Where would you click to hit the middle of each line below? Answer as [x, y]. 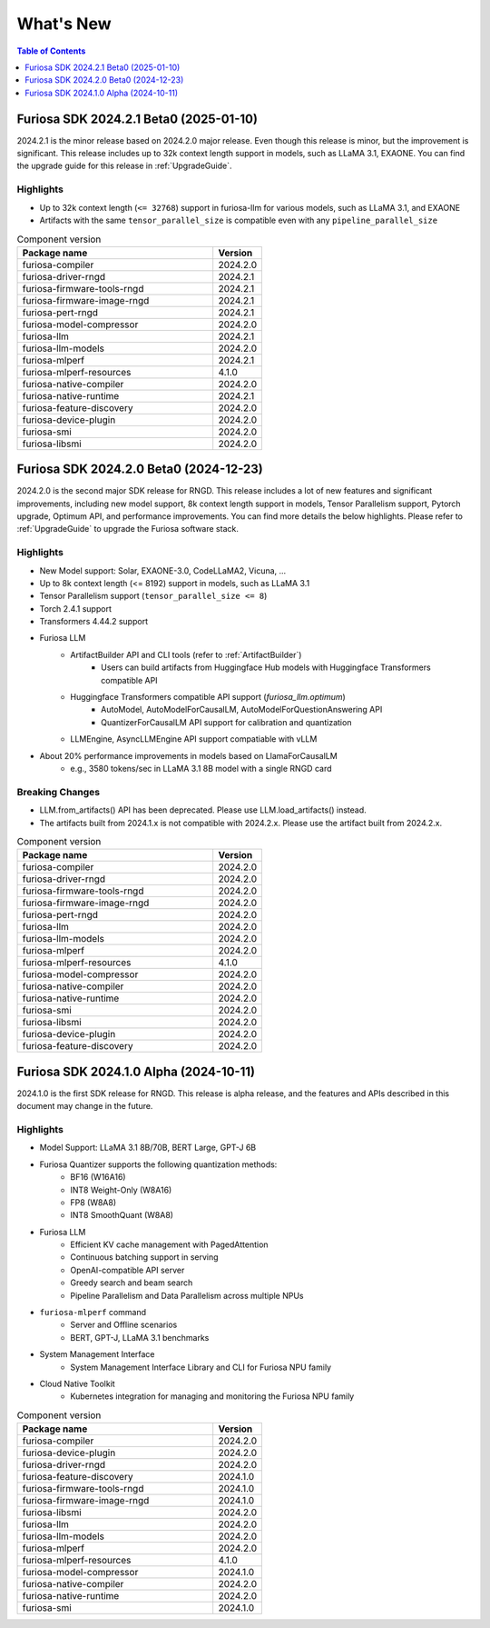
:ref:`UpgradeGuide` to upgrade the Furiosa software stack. [128, 529]
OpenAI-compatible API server [127, 1270]
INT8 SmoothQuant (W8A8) [122, 1215]
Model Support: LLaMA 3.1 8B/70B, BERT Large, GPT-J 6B [148, 1148]
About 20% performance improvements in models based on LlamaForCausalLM [188, 755]
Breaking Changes [59, 792]
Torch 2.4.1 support [76, 608]
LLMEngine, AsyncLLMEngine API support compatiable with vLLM [194, 739]
